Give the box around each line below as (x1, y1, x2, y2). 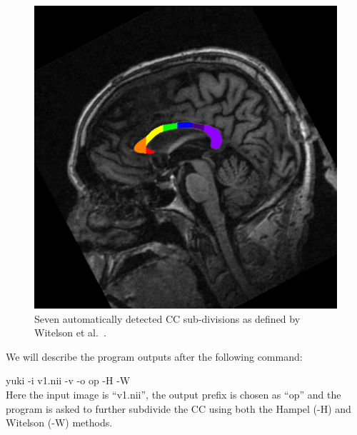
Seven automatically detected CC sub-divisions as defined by (34, 311, 301, 326)
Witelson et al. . (34, 325, 106, 340)
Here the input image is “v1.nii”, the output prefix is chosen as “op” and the (6, 386, 341, 401)
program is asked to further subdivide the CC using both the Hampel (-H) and (6, 401, 351, 416)
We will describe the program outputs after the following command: (6, 349, 303, 364)
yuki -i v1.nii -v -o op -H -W (6, 373, 131, 388)
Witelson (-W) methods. (6, 415, 113, 430)
